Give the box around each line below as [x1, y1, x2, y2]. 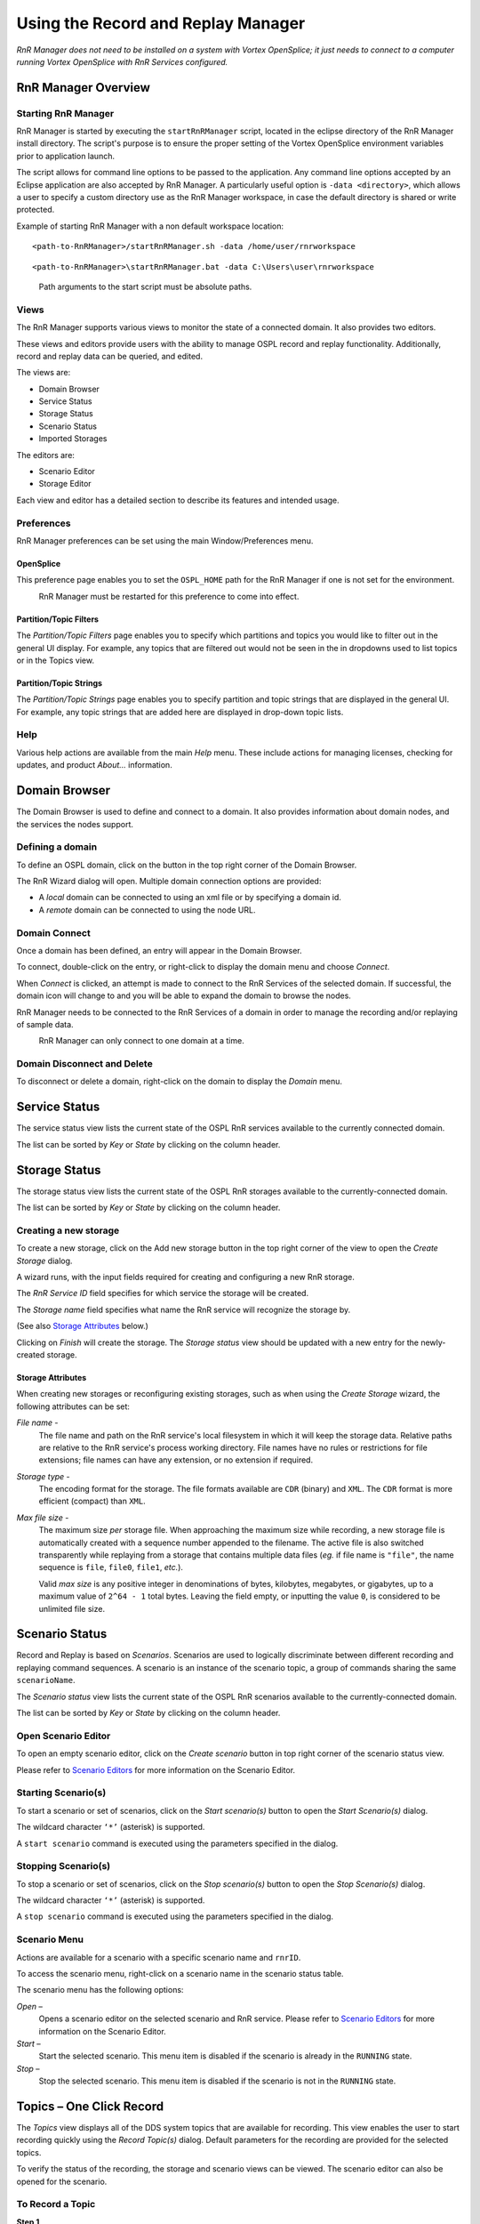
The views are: [16, 367, 71, 378]
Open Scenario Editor [16, 1729, 111, 1742]
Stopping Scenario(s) [16, 1860, 111, 1873]
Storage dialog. [16, 1255, 73, 1266]
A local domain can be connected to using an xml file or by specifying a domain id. [38, 892, 342, 903]
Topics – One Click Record [16, 2099, 164, 2114]
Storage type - [16, 1471, 70, 1481]
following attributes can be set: [16, 1401, 131, 1412]
